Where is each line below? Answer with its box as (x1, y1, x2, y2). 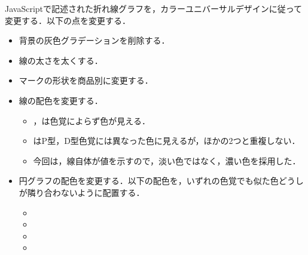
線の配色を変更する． (19, 94, 103, 106)
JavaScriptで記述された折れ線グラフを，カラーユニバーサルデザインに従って (5, 2, 303, 14)
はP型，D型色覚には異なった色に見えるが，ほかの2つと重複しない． (33, 134, 300, 147)
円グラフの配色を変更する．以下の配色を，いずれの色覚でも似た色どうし (19, 174, 304, 187)
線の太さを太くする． (19, 54, 103, 66)
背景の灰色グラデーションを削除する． (19, 34, 170, 47)
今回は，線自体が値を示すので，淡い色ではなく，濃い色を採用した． (33, 154, 301, 167)
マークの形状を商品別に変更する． (19, 74, 153, 87)
